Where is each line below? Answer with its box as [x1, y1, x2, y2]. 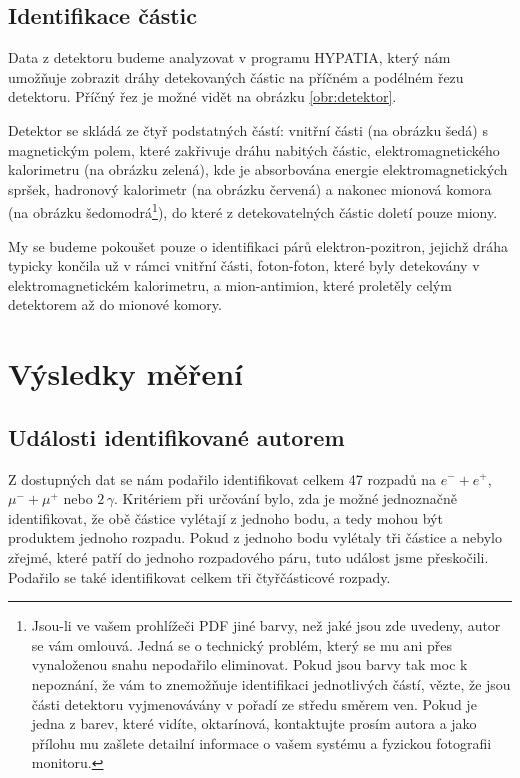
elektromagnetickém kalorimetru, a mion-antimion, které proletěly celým [8, 274, 452, 295]
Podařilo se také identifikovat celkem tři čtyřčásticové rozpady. [8, 566, 391, 587]
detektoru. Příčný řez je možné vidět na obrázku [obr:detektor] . [8, 86, 397, 107]
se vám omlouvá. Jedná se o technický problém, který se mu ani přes [31, 634, 452, 655]
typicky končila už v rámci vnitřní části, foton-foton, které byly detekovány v [8, 255, 480, 276]
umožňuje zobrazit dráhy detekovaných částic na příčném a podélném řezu [8, 66, 464, 87]
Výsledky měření [8, 353, 243, 394]
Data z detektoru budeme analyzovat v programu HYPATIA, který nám [8, 47, 451, 68]
